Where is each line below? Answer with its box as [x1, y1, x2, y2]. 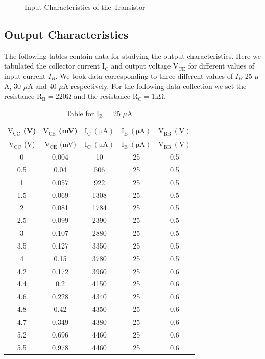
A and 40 [28, 80, 57, 91]
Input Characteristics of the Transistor [25, 2, 146, 12]
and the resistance [74, 91, 131, 101]
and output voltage [111, 60, 171, 71]
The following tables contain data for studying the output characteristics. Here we [4, 50, 261, 61]
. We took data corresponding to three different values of [55, 70, 233, 81]
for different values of [188, 60, 255, 71]
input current [4, 70, 46, 81]
